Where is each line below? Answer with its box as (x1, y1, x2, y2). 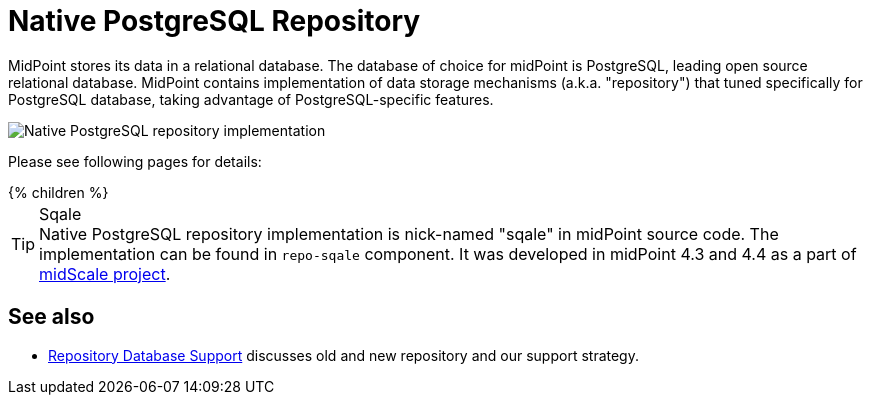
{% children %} (8, 183, 109, 201)
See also (8, 304, 95, 330)
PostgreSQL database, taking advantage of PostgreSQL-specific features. (8, 90, 494, 108)
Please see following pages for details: (8, 152, 262, 170)
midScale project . (39, 263, 171, 284)
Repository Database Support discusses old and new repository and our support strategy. (48, 346, 639, 364)
